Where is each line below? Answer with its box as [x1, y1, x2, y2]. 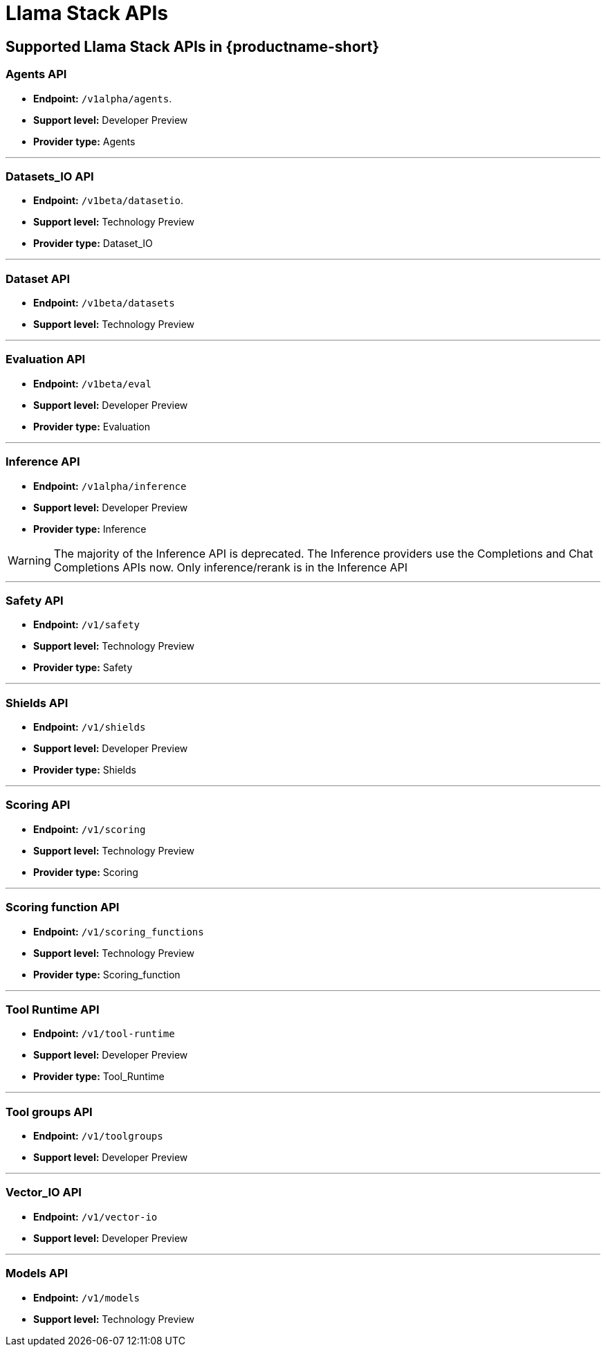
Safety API [6, 593, 64, 608]
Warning [8, 553, 51, 567]
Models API [6, 1266, 68, 1281]
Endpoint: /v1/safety [33, 619, 140, 631]
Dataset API [6, 271, 71, 286]
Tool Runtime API [6, 1002, 100, 1016]
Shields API [6, 695, 68, 710]
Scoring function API [6, 900, 120, 915]
